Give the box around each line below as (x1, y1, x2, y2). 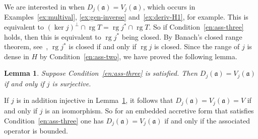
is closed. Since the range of (154, 41, 240, 52)
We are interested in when (4, 2, 85, 12)
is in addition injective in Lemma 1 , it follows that (16, 95, 173, 105)
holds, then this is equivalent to (4, 31, 101, 42)
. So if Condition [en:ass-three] (149, 22, 244, 32)
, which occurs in (143, 2, 196, 12)
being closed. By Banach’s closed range (121, 31, 242, 42)
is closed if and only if (69, 41, 137, 52)
